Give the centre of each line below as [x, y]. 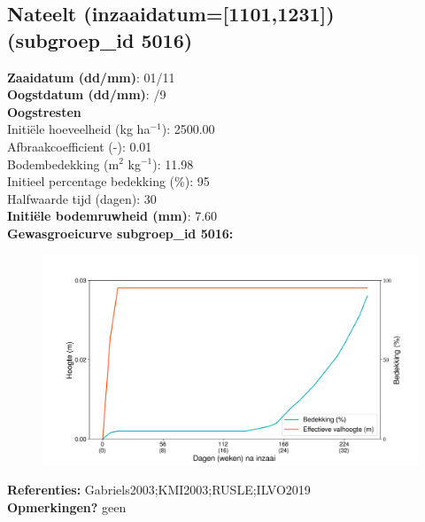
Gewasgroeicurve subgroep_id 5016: [120, 233]
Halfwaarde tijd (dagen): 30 [82, 198]
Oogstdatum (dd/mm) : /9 [87, 94]
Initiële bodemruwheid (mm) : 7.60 [112, 216]
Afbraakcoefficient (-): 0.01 [80, 146]
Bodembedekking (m [63, 164]
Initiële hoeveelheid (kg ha [79, 129]
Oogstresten [44, 111]
